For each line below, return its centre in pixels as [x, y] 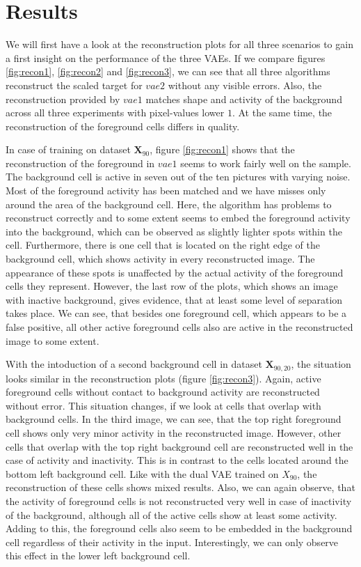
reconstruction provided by [63, 99]
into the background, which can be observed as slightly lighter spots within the [174, 231]
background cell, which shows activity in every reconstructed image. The [160, 259]
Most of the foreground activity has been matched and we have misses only [166, 191]
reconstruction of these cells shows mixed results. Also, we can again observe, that [180, 487]
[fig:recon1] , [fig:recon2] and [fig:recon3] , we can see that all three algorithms [168, 71]
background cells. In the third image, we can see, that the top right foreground [174, 419]
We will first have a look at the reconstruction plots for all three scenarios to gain [179, 44]
